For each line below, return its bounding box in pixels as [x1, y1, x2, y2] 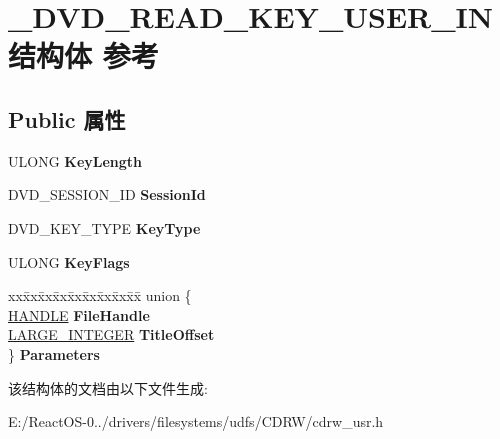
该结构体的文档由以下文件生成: [8, 377, 208, 398]
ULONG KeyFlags [8, 251, 130, 272]
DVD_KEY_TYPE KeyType [8, 217, 201, 238]
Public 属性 [8, 103, 126, 134]
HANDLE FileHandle [8, 304, 150, 325]
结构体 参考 [8, 35, 159, 76]
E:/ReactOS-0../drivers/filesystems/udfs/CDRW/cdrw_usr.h [8, 411, 384, 432]
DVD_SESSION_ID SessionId [8, 184, 206, 205]
